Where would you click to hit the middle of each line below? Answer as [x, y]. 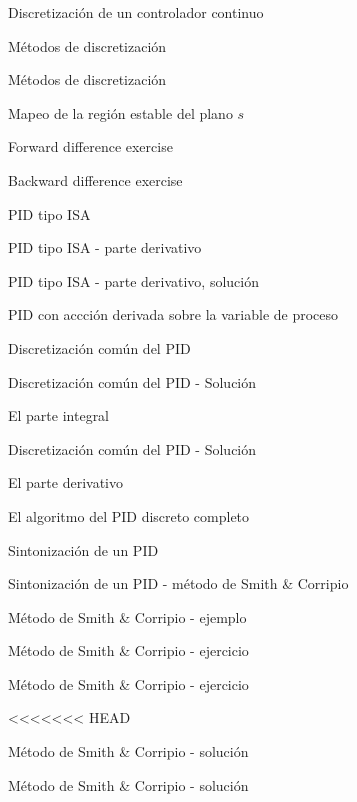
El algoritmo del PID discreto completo [129, 515]
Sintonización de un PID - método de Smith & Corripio [178, 583]
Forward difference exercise [90, 146]
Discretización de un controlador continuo [136, 12]
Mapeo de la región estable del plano [120, 112]
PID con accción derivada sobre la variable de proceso [173, 314]
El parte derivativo [66, 482]
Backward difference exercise [95, 179]
